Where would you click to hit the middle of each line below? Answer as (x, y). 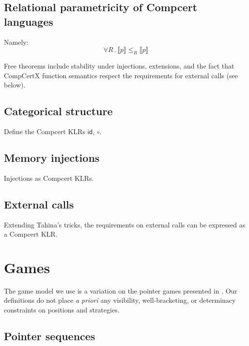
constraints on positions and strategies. (62, 310)
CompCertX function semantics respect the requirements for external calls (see (121, 75)
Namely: (16, 42)
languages (29, 21)
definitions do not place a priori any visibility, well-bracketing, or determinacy (120, 300)
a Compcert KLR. (31, 234)
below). (15, 85)
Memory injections (52, 157)
